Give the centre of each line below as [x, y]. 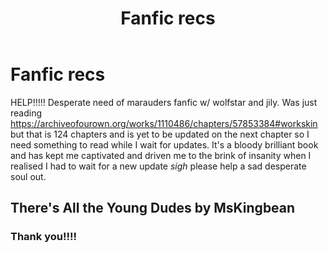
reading [26, 113]
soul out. [28, 176]
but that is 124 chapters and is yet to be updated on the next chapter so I [160, 134]
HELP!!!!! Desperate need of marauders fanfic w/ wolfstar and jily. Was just [164, 102]
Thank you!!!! [44, 237]
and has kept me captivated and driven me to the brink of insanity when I [161, 155]
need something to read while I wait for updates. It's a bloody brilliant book [164, 144]
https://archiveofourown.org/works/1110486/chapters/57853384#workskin [164, 123]
